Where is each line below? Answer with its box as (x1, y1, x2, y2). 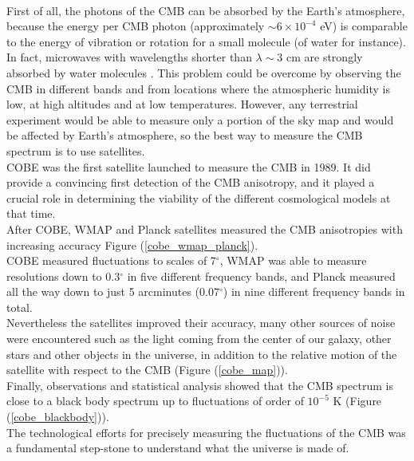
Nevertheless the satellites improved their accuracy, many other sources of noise (6, 314, 396, 331)
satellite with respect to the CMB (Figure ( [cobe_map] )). (6, 361, 288, 378)
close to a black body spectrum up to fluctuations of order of (6, 392, 304, 409)
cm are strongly (286, 49, 363, 65)
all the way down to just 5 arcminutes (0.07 (6, 283, 219, 300)
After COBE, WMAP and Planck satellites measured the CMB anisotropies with (6, 220, 403, 237)
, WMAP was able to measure (219, 252, 367, 269)
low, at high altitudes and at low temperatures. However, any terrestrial (6, 96, 358, 112)
